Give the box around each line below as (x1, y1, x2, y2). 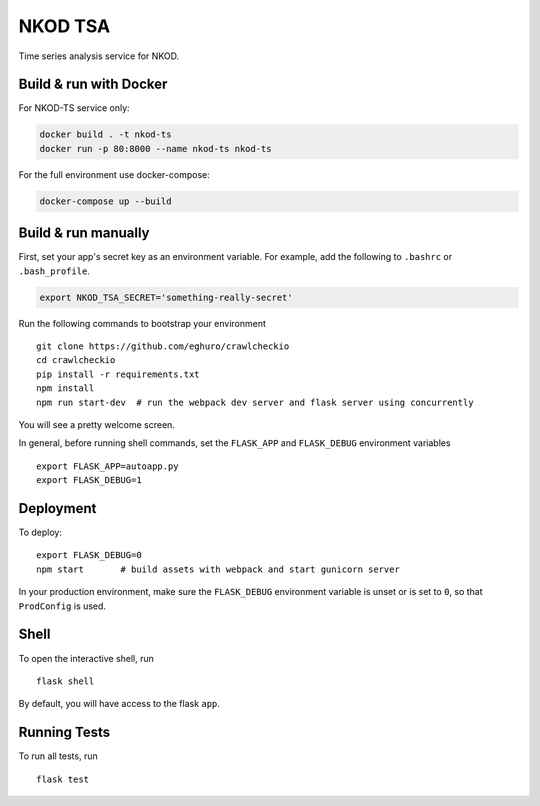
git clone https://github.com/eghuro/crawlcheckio (36, 341, 290, 352)
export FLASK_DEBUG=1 (36, 475, 142, 486)
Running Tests (18, 724, 110, 741)
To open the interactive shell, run (18, 652, 155, 664)
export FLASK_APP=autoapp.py (36, 460, 179, 472)
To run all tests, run (18, 750, 99, 762)
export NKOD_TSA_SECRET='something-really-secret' (39, 291, 294, 303)
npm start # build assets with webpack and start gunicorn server (36, 563, 400, 575)
